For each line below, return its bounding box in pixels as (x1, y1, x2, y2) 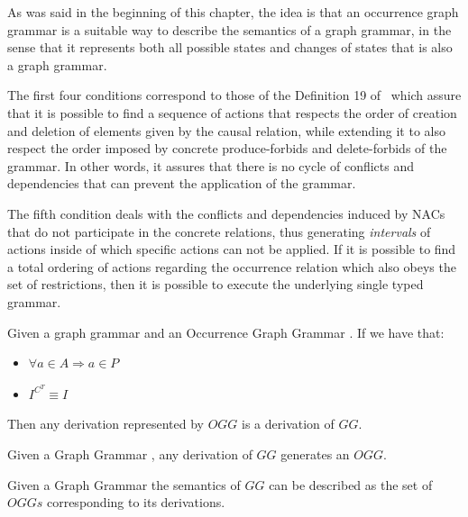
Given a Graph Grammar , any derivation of (7, 444, 252, 463)
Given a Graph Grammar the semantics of (7, 475, 241, 494)
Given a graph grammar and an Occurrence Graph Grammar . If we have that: (7, 322, 445, 341)
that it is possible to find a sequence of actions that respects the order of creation (7, 103, 457, 122)
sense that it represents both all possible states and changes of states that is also (7, 38, 453, 57)
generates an (280, 444, 350, 463)
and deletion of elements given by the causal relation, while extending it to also (7, 121, 445, 140)
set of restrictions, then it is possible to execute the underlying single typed (7, 275, 424, 294)
